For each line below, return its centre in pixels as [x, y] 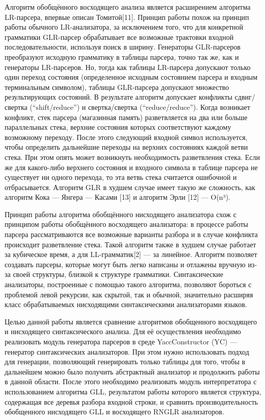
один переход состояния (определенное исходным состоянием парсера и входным [131, 77]
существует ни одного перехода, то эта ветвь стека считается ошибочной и [121, 177]
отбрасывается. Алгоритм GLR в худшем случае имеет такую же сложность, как [130, 187]
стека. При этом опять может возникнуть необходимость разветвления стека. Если [132, 157]
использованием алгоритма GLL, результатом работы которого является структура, [133, 391]
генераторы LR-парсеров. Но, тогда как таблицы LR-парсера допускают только [128, 67]
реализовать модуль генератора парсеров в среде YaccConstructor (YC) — [121, 341]
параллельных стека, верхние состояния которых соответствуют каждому [118, 127]
